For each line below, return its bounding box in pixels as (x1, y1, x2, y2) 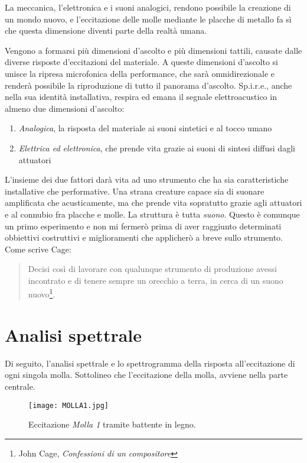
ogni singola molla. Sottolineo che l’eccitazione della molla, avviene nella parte (5, 368, 288, 381)
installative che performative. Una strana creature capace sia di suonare (5, 184, 264, 197)
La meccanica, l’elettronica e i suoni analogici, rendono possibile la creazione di (5, 1, 291, 13)
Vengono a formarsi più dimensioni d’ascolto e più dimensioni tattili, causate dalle (5, 44, 302, 56)
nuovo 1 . (28, 286, 55, 300)
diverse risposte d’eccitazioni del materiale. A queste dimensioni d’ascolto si (5, 56, 279, 68)
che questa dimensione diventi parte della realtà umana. (5, 24, 207, 37)
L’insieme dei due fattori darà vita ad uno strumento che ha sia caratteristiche (5, 173, 289, 186)
